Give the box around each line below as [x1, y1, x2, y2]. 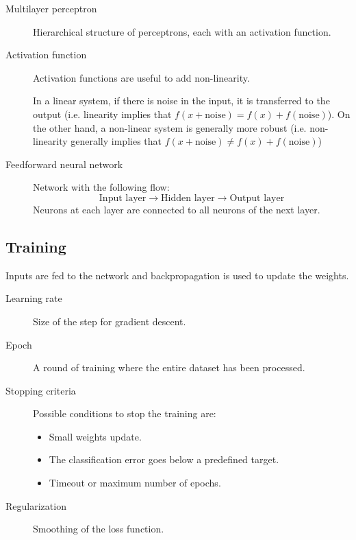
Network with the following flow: [33, 180, 170, 194]
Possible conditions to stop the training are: [33, 406, 216, 421]
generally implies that [71, 134, 162, 148]
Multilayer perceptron [5, 1, 97, 15]
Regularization [5, 498, 66, 513]
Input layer [99, 193, 147, 203]
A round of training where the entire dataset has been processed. [33, 360, 305, 375]
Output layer [229, 193, 285, 203]
